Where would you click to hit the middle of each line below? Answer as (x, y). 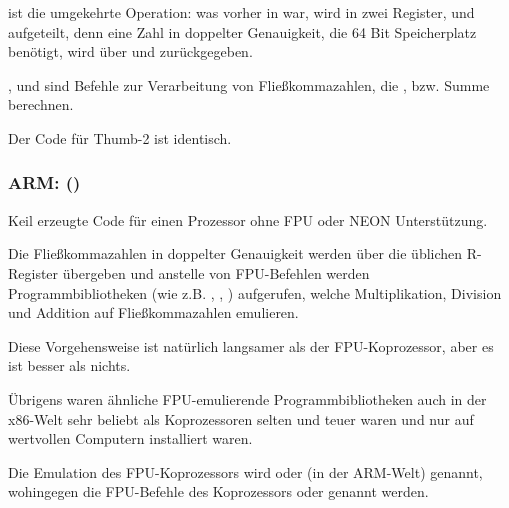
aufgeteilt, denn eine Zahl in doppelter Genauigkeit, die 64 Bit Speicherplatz (242, 31)
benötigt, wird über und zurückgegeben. (130, 51)
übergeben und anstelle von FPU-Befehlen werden (216, 272)
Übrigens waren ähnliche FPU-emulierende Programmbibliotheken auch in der (247, 398)
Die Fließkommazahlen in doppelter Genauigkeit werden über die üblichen (235, 253)
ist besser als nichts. (69, 365)
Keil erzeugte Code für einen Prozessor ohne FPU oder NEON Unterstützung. (248, 219)
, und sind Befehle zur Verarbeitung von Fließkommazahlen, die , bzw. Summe (249, 84)
